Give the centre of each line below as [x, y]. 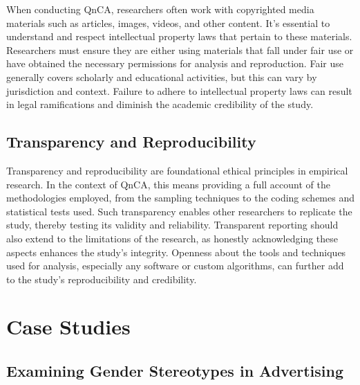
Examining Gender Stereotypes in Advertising [175, 371]
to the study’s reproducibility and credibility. [102, 279]
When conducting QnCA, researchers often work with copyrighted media [160, 9]
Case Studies [68, 326]
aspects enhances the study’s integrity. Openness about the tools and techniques [176, 252]
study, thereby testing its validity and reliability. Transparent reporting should [172, 225]
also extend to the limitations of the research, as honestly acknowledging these [172, 238]
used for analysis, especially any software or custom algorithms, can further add [175, 266]
